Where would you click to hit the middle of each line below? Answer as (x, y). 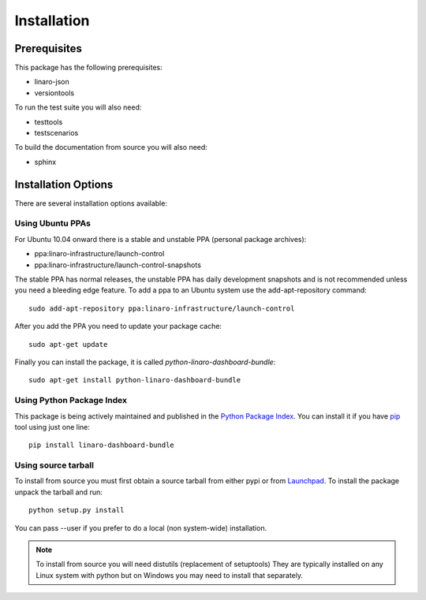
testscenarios (56, 133)
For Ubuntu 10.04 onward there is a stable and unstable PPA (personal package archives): (161, 239)
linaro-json (52, 82)
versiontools (54, 93)
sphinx (45, 162)
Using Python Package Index (71, 401)
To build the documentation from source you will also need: (111, 147)
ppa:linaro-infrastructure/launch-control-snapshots (118, 265)
